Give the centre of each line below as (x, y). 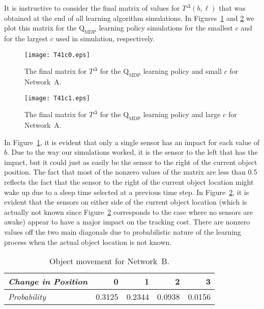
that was (232, 8)
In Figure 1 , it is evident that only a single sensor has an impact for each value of (132, 142)
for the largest (26, 38)
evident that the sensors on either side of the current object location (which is (126, 202)
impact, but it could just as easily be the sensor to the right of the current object (131, 162)
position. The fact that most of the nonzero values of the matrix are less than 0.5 (131, 172)
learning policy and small (182, 71)
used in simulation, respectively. (105, 38)
